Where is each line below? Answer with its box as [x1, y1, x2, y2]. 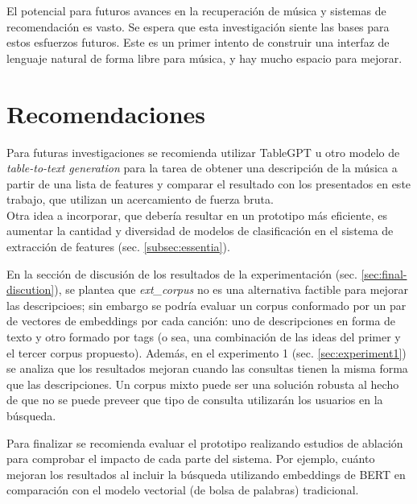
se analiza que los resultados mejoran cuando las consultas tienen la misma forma [6, 360, 408, 377]
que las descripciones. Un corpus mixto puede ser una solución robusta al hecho [6, 375, 399, 392]
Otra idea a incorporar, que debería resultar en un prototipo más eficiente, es [6, 206, 388, 223]
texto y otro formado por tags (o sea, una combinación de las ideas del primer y [6, 328, 401, 345]
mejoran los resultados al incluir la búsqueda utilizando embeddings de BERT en [6, 465, 406, 482]
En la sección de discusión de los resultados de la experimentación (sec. [6, 265, 357, 282]
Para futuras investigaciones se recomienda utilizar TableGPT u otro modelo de [6, 143, 400, 160]
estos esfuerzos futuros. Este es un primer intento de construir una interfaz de [6, 34, 390, 51]
